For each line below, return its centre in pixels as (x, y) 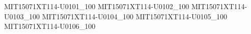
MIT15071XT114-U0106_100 (50, 26)
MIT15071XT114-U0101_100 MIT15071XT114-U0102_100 (97, 6)
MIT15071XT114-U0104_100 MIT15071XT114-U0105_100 (134, 16)
